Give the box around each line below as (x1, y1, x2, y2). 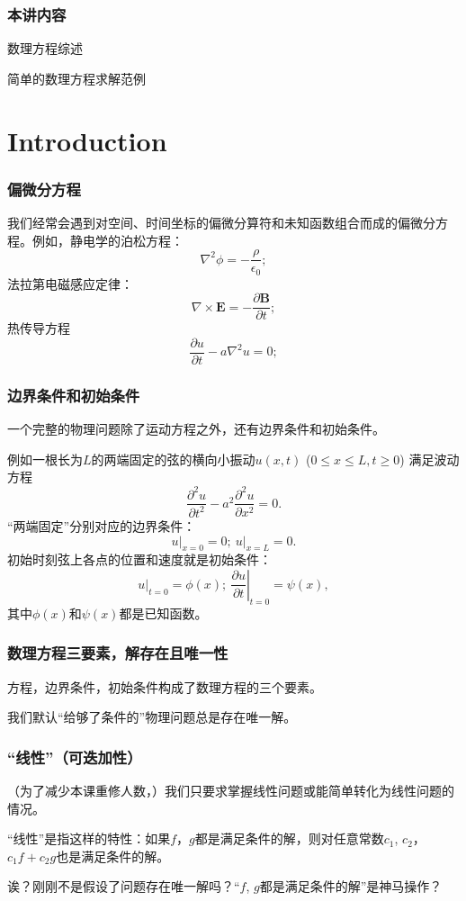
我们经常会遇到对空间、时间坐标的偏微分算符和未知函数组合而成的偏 (7, 213, 410, 231)
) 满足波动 (399, 449, 460, 468)
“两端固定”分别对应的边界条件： (7, 516, 196, 535)
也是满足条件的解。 (56, 846, 170, 865)
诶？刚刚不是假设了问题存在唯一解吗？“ (7, 877, 240, 896)
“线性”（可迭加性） (7, 745, 142, 768)
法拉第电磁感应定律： (7, 274, 133, 293)
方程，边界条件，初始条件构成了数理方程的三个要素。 (7, 677, 322, 696)
